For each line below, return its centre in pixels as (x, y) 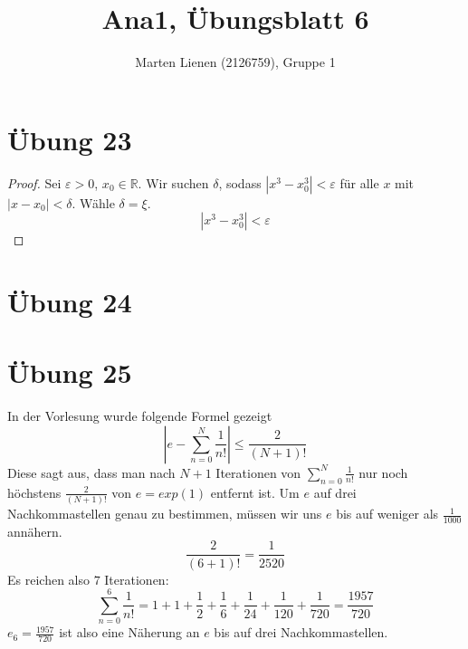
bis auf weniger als (387, 514)
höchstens (34, 492)
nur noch (383, 472)
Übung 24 (70, 302)
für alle (359, 182)
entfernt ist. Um (255, 492)
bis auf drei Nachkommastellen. (301, 632)
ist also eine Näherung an (129, 632)
